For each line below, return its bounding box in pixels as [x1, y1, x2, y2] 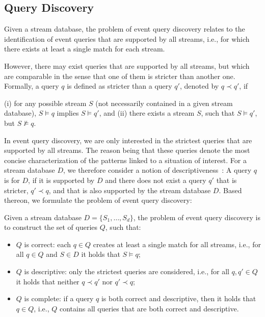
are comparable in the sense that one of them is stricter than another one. [4, 70, 235, 81]
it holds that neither [16, 276, 79, 286]
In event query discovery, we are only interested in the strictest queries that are [4, 135, 252, 145]
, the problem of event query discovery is [133, 212, 260, 222]
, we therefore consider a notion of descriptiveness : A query [63, 165, 252, 175]
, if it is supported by [28, 174, 95, 185]
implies [57, 108, 79, 118]
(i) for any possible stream [4, 97, 87, 108]
